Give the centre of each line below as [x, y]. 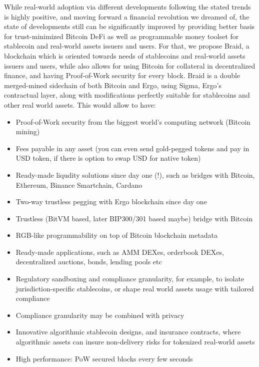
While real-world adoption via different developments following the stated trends [127, 7]
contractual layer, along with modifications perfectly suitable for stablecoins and [127, 95]
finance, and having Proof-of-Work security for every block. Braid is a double [122, 75]
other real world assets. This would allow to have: [80, 104]
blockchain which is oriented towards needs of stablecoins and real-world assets [125, 55]
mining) [28, 131]
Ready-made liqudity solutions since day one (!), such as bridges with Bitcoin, [135, 174]
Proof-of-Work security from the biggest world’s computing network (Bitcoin [133, 121]
